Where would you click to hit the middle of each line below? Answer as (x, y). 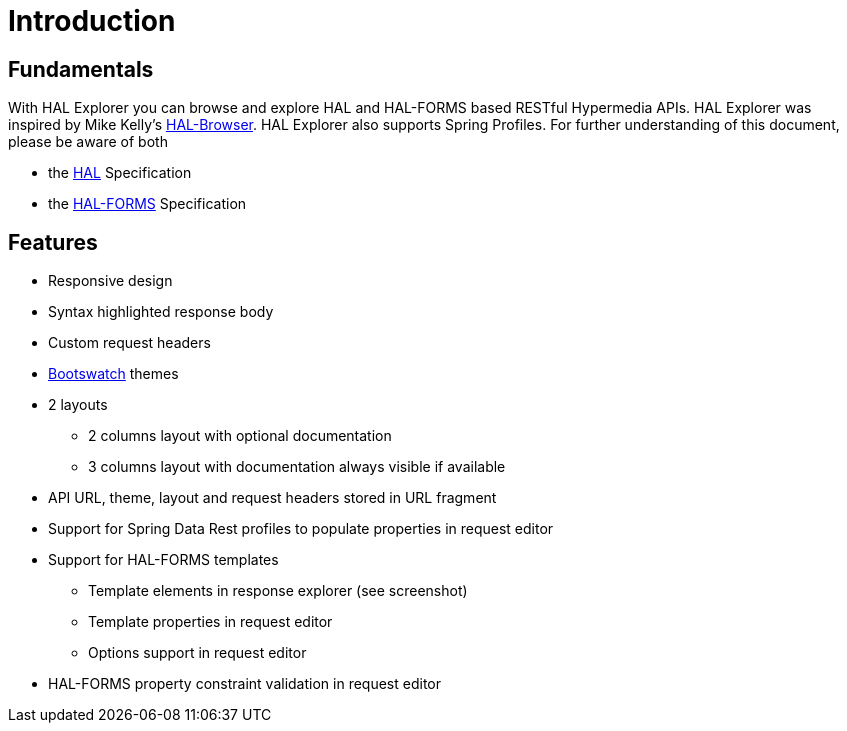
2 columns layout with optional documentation (240, 436)
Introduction (92, 21)
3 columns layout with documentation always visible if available (297, 467)
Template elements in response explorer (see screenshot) (278, 591)
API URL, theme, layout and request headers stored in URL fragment (272, 498)
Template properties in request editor (210, 622)
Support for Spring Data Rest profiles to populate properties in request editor (301, 529)
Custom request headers (129, 343)
